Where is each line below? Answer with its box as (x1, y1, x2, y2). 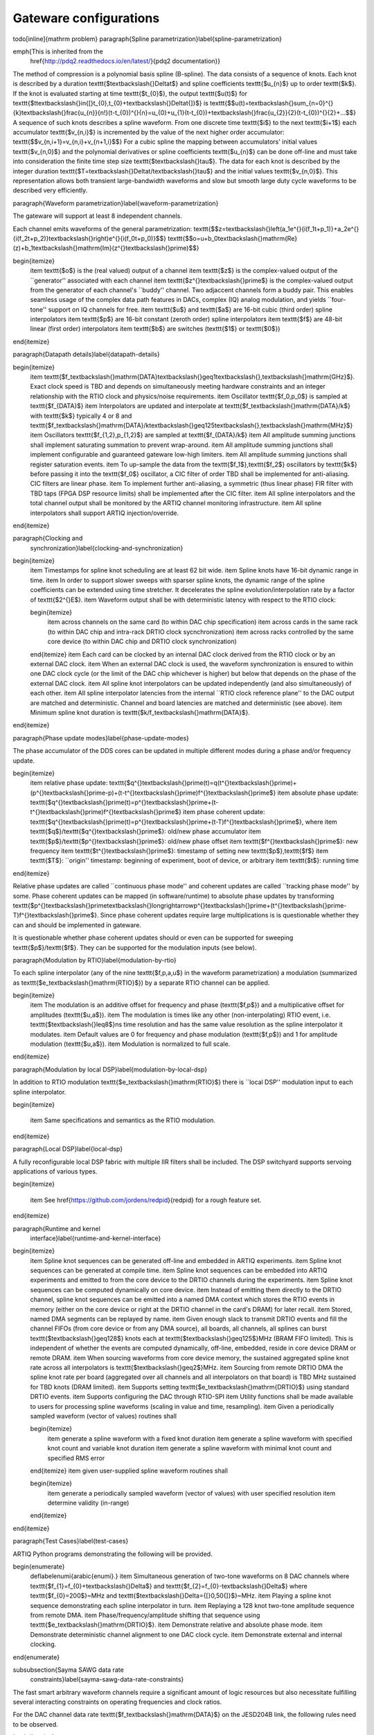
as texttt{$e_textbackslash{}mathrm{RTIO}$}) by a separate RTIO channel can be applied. (12, 979, 270, 987)
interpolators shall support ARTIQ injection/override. (30, 509, 179, 517)
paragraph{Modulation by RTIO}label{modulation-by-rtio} (12, 956, 177, 964)
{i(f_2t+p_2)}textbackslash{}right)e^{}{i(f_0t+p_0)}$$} (12, 234, 166, 242)
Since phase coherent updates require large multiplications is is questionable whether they (100, 911, 359, 920)
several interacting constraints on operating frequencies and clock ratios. (12, 1698, 222, 1707)
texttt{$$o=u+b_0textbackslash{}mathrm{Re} (167, 234, 298, 242)
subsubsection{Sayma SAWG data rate (12, 1666, 124, 1674)
